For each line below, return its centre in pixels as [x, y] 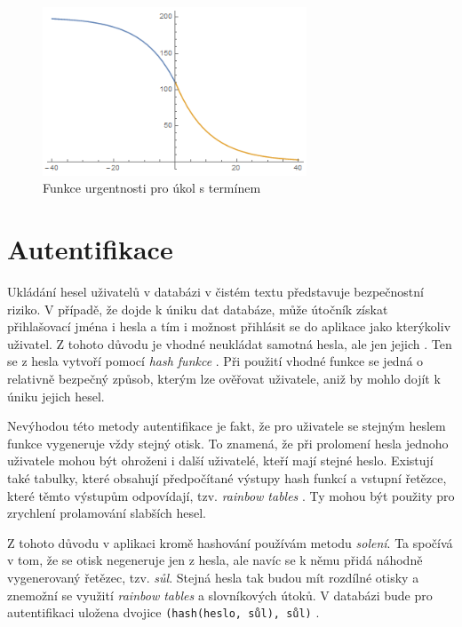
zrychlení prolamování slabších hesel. [107, 513]
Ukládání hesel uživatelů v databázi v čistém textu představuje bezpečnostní [215, 292]
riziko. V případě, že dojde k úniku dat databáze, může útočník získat [198, 309]
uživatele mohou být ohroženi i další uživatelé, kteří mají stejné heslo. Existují [220, 460]
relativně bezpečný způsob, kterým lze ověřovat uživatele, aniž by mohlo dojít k [224, 379]
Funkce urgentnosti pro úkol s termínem [152, 188]
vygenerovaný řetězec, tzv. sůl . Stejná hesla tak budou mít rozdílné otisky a [213, 577]
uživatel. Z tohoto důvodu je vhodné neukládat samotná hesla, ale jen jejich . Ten [230, 343]
